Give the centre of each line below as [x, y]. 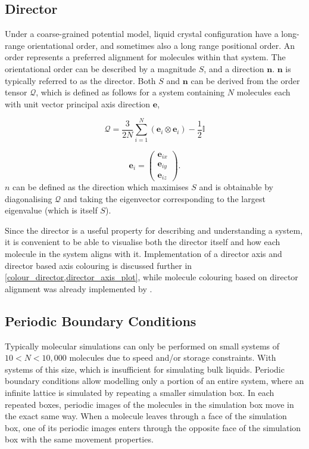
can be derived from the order [245, 80]
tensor [16, 92]
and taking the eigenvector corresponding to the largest [164, 198]
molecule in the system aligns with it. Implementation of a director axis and [143, 253]
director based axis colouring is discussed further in [99, 265]
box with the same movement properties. [79, 439]
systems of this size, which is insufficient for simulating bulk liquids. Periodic [145, 369]
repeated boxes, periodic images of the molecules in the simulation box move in [149, 404]
